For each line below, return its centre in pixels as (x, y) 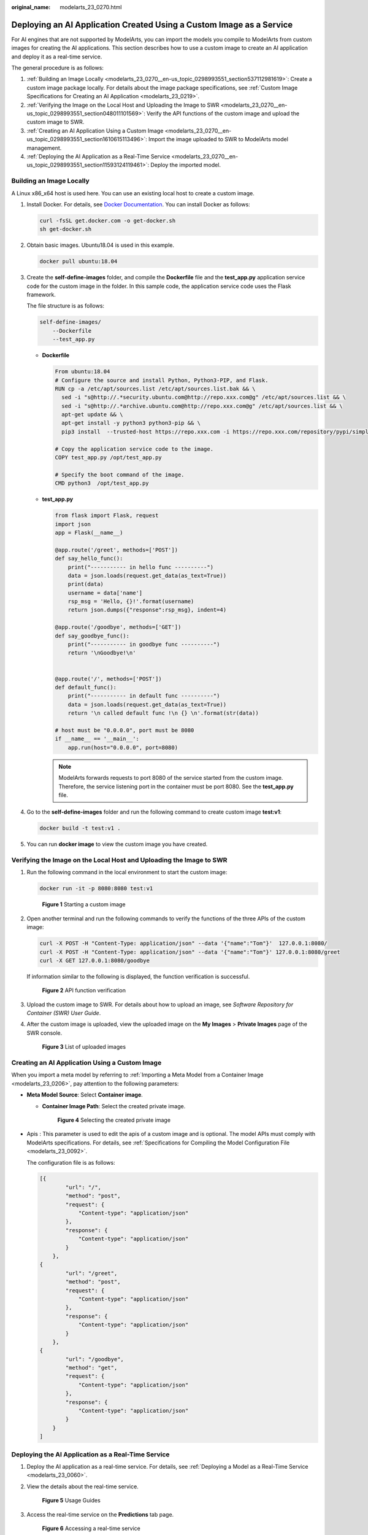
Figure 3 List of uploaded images (84, 1047)
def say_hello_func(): (89, 558)
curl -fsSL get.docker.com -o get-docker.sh (108, 220)
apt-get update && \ (92, 415)
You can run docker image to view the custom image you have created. (117, 844)
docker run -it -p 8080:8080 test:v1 (96, 888)
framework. (41, 295)
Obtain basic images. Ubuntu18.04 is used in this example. (101, 245)
